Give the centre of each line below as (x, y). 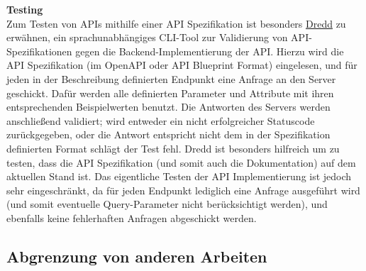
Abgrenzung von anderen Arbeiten (137, 256)
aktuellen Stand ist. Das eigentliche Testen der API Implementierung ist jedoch (179, 176)
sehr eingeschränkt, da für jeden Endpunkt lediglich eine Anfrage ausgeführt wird (183, 190)
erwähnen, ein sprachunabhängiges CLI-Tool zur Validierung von (147, 37)
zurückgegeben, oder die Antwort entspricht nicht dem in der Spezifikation (168, 134)
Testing (25, 9)
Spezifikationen (39, 51)
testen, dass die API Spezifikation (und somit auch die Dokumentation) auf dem (181, 162)
